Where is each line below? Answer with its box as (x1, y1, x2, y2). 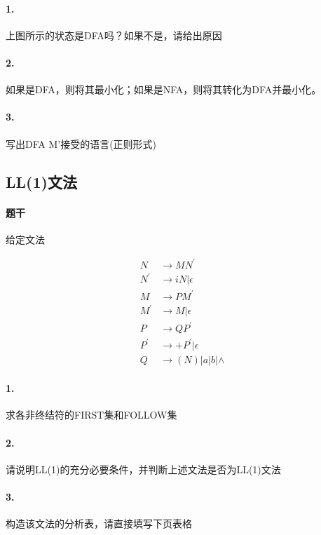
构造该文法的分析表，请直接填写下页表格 (6, 516, 192, 531)
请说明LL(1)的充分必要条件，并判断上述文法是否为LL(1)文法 (6, 461, 281, 476)
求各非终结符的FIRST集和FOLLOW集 (6, 407, 177, 422)
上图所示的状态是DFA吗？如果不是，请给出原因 (6, 27, 222, 42)
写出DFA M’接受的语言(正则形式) (6, 136, 157, 151)
